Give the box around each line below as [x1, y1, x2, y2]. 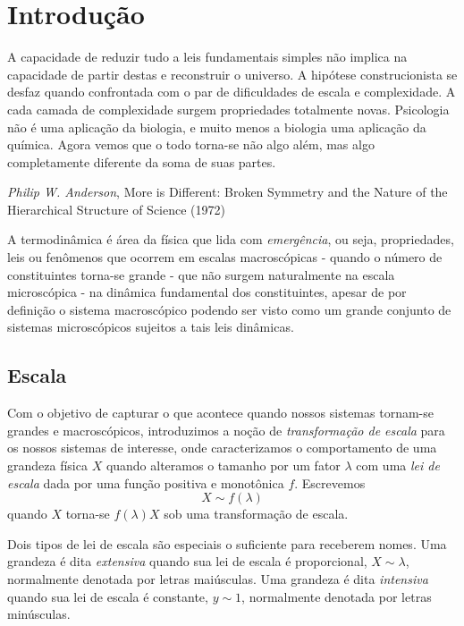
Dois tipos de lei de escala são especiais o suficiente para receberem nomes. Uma [7, 534, 447, 553]
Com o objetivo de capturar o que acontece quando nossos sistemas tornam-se [7, 403, 434, 422]
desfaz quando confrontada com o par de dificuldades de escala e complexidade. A [7, 82, 456, 101]
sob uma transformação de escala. [164, 504, 349, 523]
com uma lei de [356, 456, 440, 475]
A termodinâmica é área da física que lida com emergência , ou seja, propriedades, [7, 230, 454, 249]
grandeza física [7, 456, 88, 475]
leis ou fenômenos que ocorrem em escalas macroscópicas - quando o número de [7, 248, 443, 266]
